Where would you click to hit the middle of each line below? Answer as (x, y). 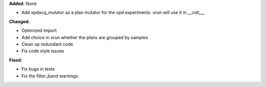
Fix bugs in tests (38, 69)
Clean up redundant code (47, 44)
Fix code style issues (43, 51)
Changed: (19, 22)
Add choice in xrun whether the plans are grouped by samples (85, 37)
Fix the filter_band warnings (50, 76)
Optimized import (39, 31)
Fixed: (16, 60)
